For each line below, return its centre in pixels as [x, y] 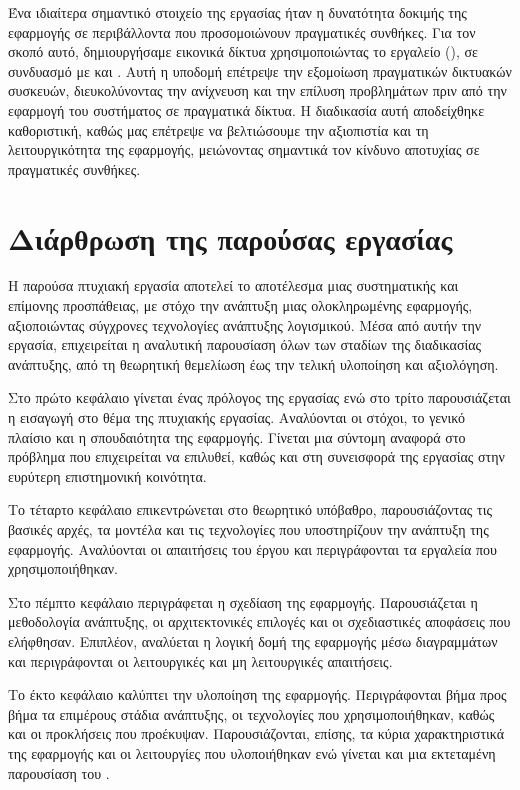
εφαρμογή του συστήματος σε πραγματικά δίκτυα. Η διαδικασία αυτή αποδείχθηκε [246, 109]
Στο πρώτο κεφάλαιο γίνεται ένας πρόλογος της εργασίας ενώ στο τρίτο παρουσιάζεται [259, 397]
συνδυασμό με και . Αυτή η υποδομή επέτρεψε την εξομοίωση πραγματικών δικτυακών [260, 70]
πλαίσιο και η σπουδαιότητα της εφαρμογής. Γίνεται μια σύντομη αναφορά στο [237, 436]
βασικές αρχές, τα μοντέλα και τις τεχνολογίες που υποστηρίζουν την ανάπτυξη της [248, 529]
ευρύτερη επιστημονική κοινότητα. [107, 475]
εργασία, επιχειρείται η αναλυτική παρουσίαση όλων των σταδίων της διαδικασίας [245, 344]
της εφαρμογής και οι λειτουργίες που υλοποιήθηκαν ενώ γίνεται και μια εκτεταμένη [252, 752]
